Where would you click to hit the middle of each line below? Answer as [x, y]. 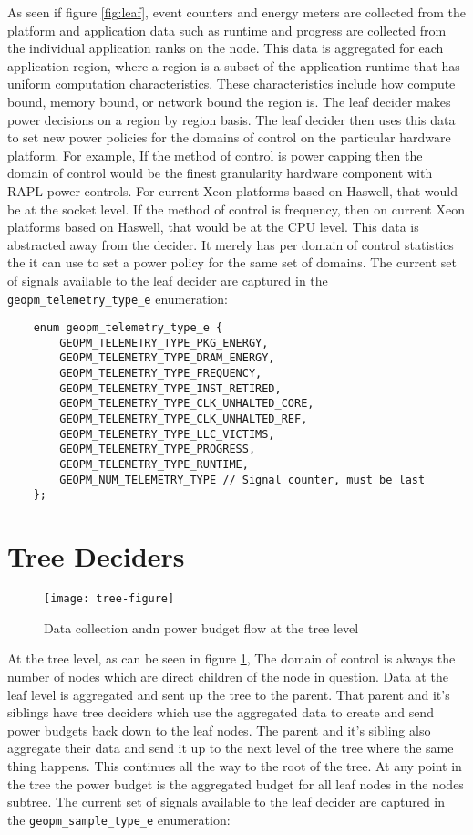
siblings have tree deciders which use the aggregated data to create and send [221, 712]
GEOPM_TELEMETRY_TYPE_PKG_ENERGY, [164, 343]
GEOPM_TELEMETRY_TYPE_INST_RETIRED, [170, 388]
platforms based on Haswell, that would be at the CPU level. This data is [213, 227]
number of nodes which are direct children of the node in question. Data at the [228, 676]
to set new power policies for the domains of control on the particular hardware [229, 137]
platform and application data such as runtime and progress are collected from [227, 30]
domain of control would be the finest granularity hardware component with [220, 173]
